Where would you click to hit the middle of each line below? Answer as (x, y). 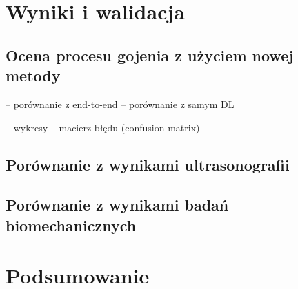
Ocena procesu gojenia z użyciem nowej (150, 55)
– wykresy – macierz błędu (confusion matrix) (103, 127)
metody (33, 75)
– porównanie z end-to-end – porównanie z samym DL (120, 104)
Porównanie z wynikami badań (117, 205)
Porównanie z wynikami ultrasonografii (148, 164)
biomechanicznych (71, 225)
